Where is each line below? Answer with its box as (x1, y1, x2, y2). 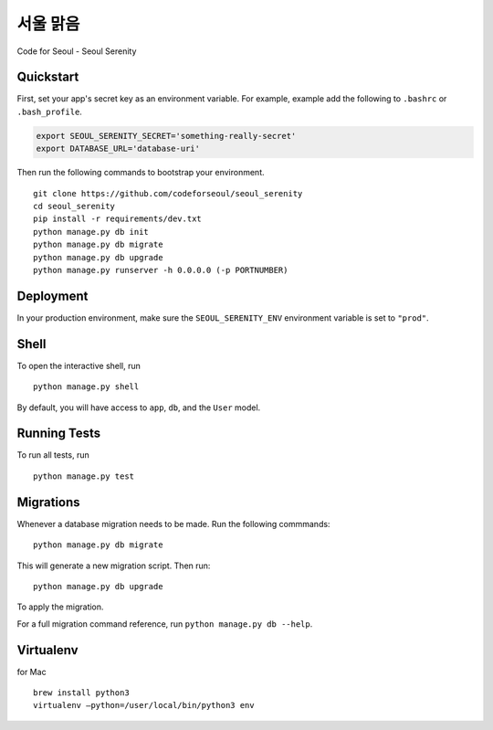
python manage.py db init (33, 227, 150, 237)
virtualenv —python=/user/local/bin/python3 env (33, 700, 255, 711)
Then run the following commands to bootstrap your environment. (16, 167, 265, 178)
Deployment (16, 288, 89, 303)
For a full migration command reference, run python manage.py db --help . (16, 618, 313, 629)
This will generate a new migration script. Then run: (16, 560, 211, 571)
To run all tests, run (16, 450, 90, 460)
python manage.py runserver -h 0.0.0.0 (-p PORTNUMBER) (33, 265, 288, 275)
